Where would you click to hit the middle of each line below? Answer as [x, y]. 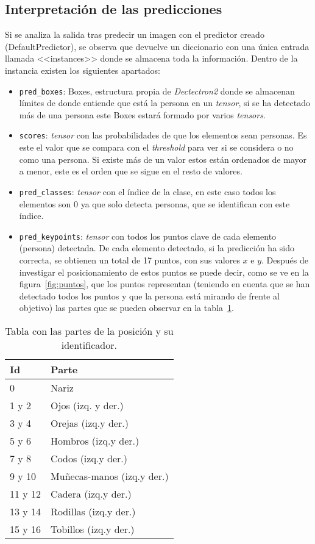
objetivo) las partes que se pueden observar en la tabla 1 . [126, 308]
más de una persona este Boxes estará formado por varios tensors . [142, 114]
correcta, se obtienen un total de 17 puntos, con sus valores [129, 259]
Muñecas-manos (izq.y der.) [110, 476]
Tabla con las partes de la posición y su [89, 331]
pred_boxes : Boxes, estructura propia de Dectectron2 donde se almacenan [157, 91]
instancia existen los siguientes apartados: [83, 70]
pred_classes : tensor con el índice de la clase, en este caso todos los [147, 191]
